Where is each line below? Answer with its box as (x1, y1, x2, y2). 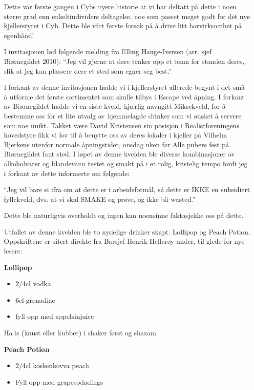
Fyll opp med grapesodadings (15, 376, 103, 387)
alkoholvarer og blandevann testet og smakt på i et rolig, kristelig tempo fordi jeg (4, 158, 248, 168)
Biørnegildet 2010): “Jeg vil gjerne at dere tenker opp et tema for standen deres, (4, 56, 245, 66)
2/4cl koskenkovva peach (15, 360, 89, 370)
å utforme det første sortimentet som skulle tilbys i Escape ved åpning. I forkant (4, 91, 245, 101)
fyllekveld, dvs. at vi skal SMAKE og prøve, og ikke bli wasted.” (4, 194, 196, 204)
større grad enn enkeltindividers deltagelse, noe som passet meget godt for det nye (4, 11, 250, 21)
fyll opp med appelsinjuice (15, 311, 94, 321)
